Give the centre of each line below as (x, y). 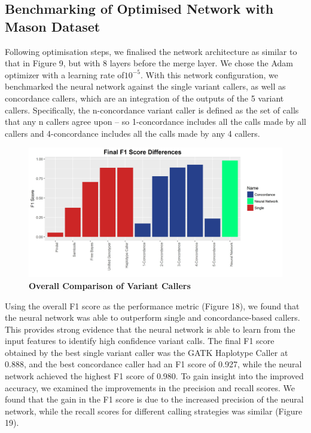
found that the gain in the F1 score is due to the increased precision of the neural (154, 399)
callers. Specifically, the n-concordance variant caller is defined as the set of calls (152, 110)
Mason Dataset (53, 26)
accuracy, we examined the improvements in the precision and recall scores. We (150, 387)
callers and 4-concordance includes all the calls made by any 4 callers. (132, 133)
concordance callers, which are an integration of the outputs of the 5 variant (144, 98)
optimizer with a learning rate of (65, 74)
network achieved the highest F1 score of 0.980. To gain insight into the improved (154, 376)
